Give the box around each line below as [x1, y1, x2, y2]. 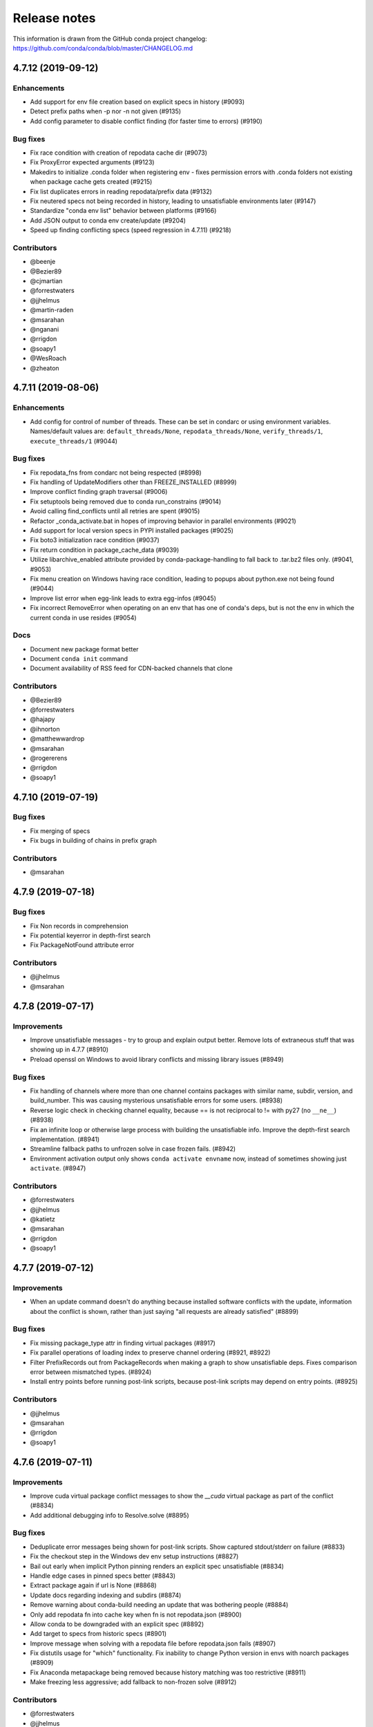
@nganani [30, 325, 59, 334]
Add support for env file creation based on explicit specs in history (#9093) [30, 97, 245, 106]
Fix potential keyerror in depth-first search [30, 931, 151, 939]
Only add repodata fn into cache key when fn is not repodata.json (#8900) [30, 1610, 242, 1619]
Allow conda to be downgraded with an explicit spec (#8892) [30, 1620, 204, 1628]
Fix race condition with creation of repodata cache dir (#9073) [30, 149, 207, 157]
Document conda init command [30, 655, 128, 663]
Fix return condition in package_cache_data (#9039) [30, 546, 180, 554]
